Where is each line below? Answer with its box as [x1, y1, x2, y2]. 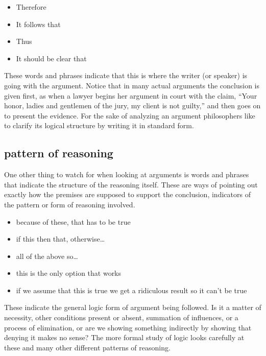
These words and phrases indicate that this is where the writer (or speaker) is [4, 70, 248, 81]
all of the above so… [16, 250, 78, 261]
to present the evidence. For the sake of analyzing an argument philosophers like [4, 110, 255, 121]
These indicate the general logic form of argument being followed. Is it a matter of [4, 302, 261, 313]
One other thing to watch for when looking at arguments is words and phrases [4, 169, 249, 180]
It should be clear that [16, 53, 87, 63]
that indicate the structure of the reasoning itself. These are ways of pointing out [4, 179, 258, 189]
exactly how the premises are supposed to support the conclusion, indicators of [4, 189, 251, 200]
